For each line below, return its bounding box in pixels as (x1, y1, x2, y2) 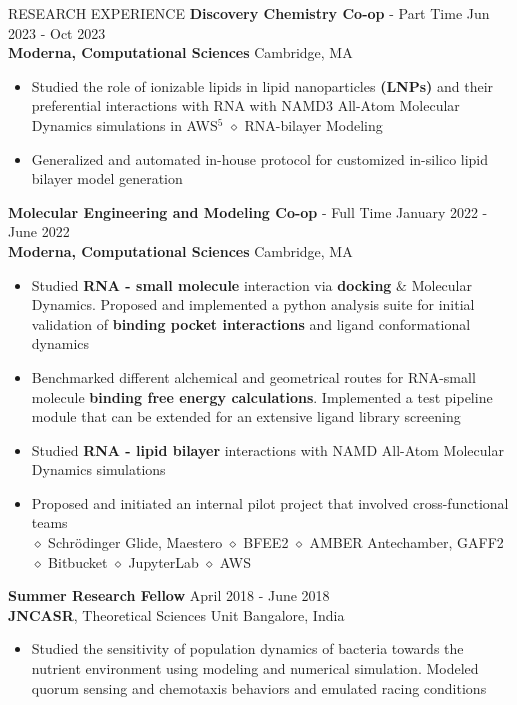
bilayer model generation (31, 168, 183, 189)
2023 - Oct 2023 (8, 22, 106, 43)
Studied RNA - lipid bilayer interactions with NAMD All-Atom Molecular (31, 439, 504, 460)
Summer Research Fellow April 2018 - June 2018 (8, 585, 330, 606)
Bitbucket (48, 551, 108, 572)
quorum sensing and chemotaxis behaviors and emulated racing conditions (31, 677, 487, 698)
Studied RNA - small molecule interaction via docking (31, 274, 392, 295)
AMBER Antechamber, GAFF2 (309, 532, 504, 553)
